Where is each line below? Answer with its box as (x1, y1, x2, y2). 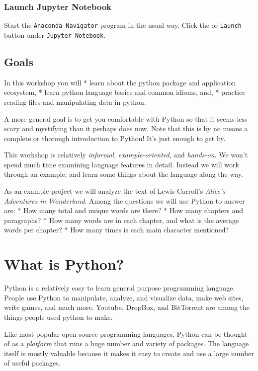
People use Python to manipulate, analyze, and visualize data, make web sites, (4, 292, 244, 302)
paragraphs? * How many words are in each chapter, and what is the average (4, 215, 239, 225)
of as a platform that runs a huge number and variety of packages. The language (4, 338, 249, 349)
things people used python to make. (4, 311, 113, 322)
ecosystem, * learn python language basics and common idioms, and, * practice (4, 87, 246, 97)
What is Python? (4, 254, 124, 274)
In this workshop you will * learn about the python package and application (4, 77, 236, 87)
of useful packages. (4, 358, 61, 368)
